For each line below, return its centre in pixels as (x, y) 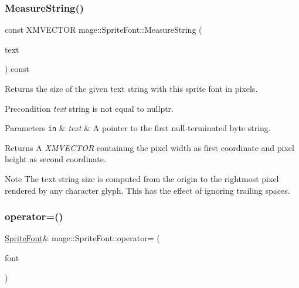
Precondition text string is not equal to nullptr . (89, 108)
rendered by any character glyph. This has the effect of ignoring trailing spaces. (147, 190)
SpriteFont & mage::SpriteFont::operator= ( (82, 238)
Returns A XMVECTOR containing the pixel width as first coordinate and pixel (149, 147)
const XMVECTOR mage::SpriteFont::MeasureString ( (103, 30)
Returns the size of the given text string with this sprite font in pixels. (131, 88)
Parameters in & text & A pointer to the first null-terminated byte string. (138, 128)
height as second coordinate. (55, 159)
